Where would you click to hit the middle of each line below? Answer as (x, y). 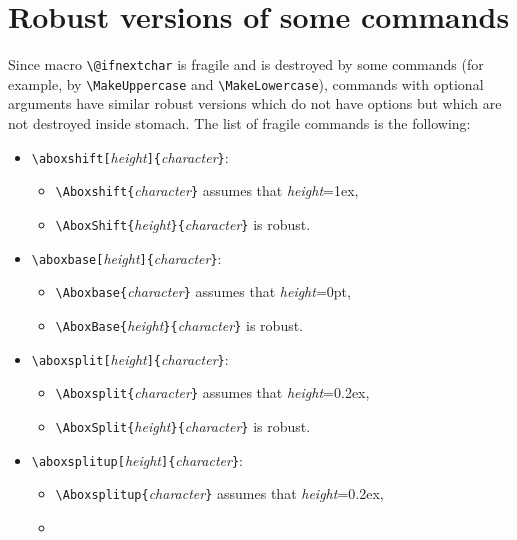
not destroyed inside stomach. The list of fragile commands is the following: (239, 123)
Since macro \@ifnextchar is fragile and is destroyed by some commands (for (246, 64)
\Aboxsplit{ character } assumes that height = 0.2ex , (212, 392)
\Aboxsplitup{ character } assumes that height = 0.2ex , (219, 493)
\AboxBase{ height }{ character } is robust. (179, 324)
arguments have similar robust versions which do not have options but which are (255, 103)
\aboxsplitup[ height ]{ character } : (137, 459)
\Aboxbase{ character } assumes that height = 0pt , (203, 291)
